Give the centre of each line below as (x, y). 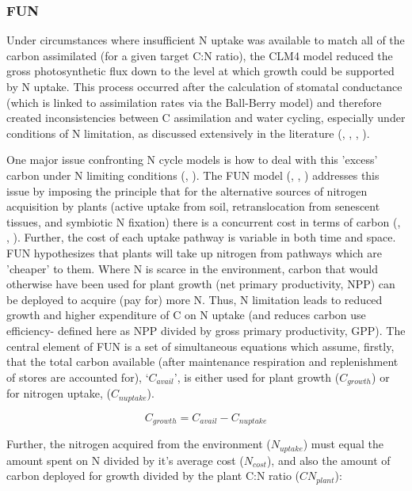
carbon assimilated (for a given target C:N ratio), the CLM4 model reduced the (200, 55)
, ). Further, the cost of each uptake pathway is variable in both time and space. (201, 237)
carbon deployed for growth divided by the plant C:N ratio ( (153, 476)
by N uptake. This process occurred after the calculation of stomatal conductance (204, 86)
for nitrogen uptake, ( (59, 393)
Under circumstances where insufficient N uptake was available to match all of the (206, 40)
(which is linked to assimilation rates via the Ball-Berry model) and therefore (194, 102)
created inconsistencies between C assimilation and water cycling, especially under (206, 118)
